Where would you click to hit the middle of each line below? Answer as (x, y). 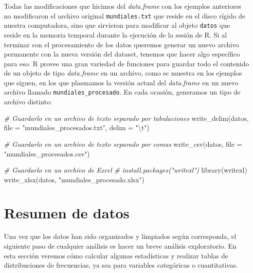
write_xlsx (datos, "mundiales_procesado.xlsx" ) (74, 179)
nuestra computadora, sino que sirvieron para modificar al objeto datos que (117, 25)
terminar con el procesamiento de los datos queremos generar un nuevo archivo (122, 44)
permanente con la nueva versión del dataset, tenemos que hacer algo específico (122, 54)
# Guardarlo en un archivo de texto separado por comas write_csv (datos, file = (123, 144)
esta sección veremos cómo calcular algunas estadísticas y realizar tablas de (116, 255)
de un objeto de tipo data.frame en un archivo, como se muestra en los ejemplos (123, 73)
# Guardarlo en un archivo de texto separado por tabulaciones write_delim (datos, (126, 118)
